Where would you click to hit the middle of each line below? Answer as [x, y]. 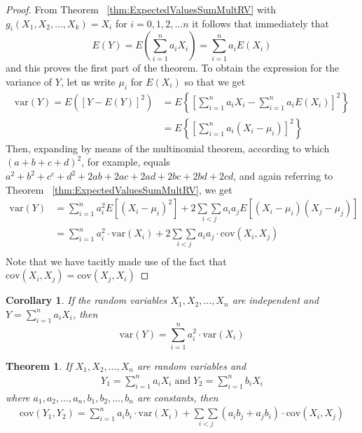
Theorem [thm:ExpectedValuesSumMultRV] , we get [119, 189]
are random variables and [192, 365]
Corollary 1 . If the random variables [86, 300]
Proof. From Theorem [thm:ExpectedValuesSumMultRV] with [141, 9]
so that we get [215, 81]
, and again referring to [283, 176]
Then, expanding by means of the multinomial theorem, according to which [168, 148]
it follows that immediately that [261, 23]
